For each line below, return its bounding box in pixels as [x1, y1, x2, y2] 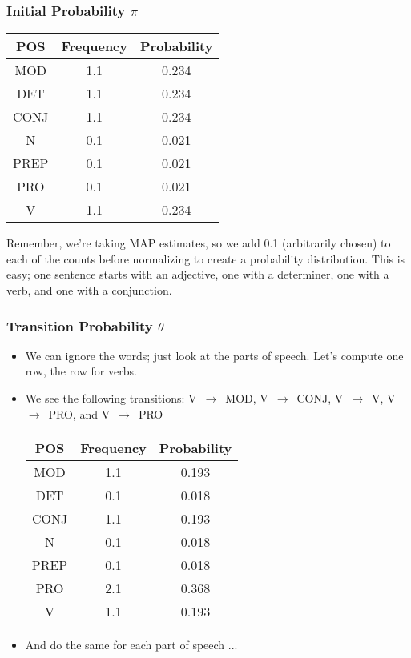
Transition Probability [6, 315, 153, 335]
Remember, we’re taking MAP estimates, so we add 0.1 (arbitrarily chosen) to [6, 235, 391, 251]
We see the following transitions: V [25, 390, 197, 406]
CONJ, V [296, 390, 344, 406]
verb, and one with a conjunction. [6, 282, 172, 298]
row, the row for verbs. [25, 363, 137, 379]
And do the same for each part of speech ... [25, 636, 238, 653]
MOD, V [225, 390, 268, 406]
